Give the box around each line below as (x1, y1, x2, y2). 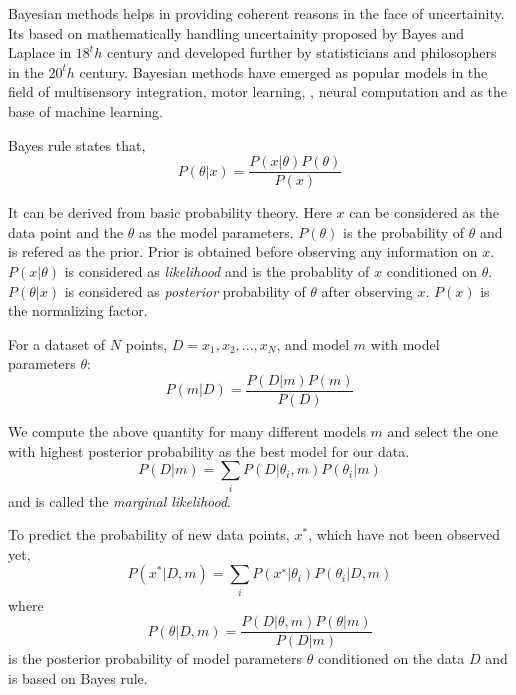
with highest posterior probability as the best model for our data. (8, 440, 410, 461)
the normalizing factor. (8, 300, 148, 321)
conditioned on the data (317, 648, 465, 669)
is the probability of (343, 221, 465, 242)
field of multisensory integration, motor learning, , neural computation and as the (8, 81, 508, 102)
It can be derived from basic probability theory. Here (8, 202, 332, 223)
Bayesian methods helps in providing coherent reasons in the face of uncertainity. (8, 3, 505, 23)
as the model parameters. (139, 221, 294, 242)
